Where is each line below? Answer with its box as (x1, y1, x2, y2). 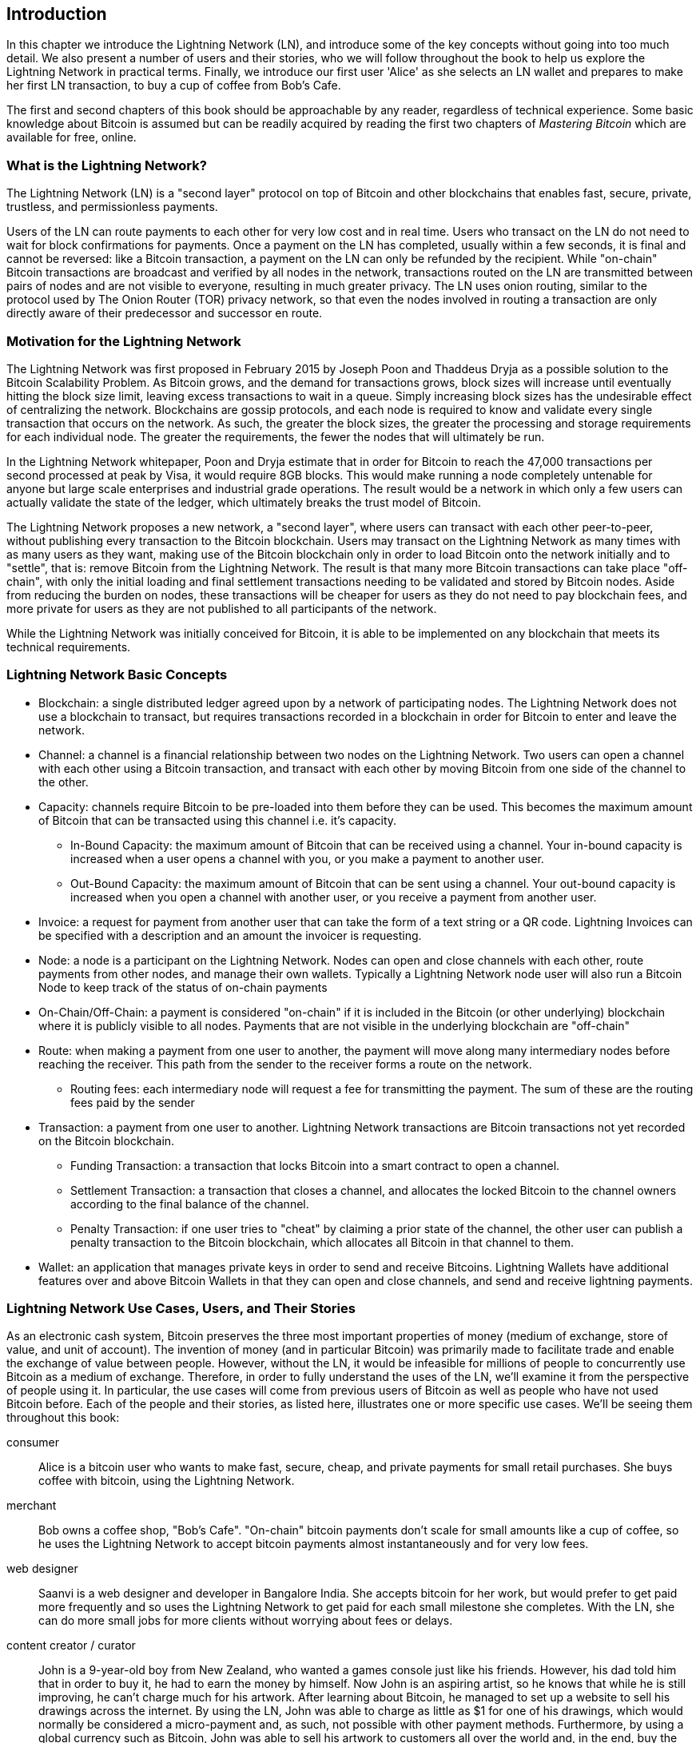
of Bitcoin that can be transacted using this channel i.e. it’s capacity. (38, 813, 397, 827)
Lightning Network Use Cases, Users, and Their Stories (6, 1300, 356, 1317)
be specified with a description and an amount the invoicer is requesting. (38, 928, 422, 942)
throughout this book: (6, 1411, 120, 1425)
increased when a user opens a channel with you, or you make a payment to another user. (70, 851, 544, 866)
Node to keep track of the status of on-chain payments (38, 980, 328, 994)
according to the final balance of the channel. (70, 1196, 309, 1211)
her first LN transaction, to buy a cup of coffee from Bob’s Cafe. (6, 78, 341, 93)
